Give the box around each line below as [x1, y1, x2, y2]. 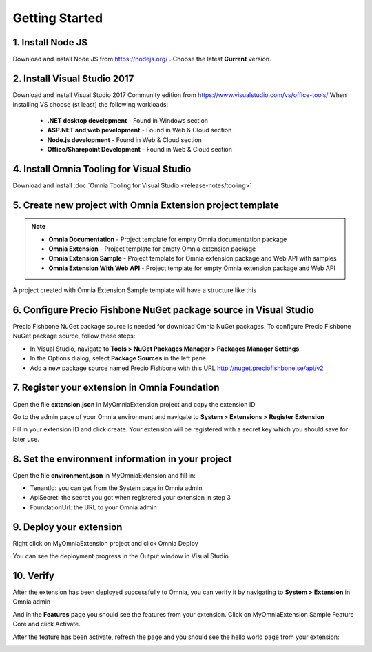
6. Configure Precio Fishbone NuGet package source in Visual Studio [12, 304, 315, 316]
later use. [12, 435, 39, 443]
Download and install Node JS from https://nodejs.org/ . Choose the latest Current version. [12, 55, 271, 63]
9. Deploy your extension [12, 521, 123, 533]
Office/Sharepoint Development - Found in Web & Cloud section [47, 145, 232, 153]
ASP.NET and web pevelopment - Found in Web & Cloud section [47, 126, 232, 134]
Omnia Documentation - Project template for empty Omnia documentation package [48, 235, 287, 243]
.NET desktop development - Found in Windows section [47, 116, 209, 124]
